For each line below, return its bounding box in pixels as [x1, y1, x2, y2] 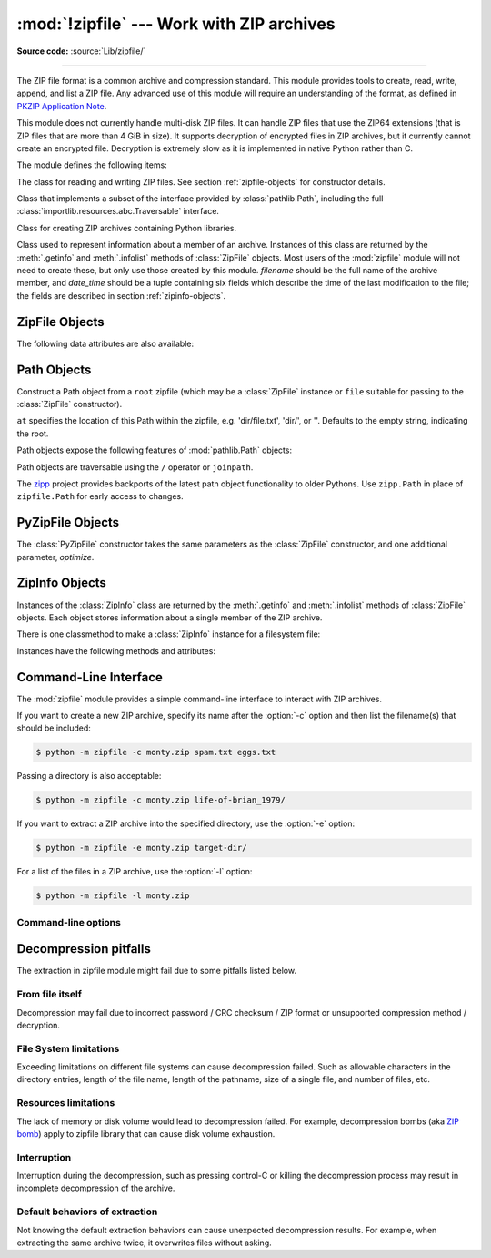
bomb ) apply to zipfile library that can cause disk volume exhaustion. [16, 1128, 276, 1139]
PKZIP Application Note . [16, 100, 107, 111]
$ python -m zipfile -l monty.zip [35, 891, 190, 901]
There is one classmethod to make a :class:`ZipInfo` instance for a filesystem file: [16, 629, 321, 639]
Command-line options [16, 915, 122, 928]
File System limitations [16, 1042, 120, 1055]
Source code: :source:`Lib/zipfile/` [16, 46, 146, 56]
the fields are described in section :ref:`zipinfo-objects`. [16, 290, 226, 301]
